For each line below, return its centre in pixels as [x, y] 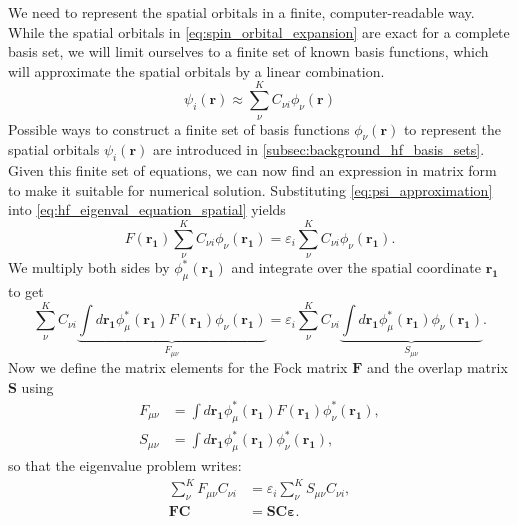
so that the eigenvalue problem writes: [125, 465]
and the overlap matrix [437, 367]
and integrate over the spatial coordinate [356, 267]
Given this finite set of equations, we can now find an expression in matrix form [252, 170]
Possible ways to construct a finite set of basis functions [179, 128]
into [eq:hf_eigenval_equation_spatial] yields [147, 209]
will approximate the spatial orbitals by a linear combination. [196, 70]
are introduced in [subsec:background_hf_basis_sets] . [318, 149]
